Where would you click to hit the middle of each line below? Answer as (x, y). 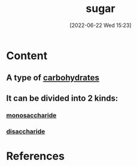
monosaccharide (31, 115)
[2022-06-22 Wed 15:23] (101, 25)
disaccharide (26, 131)
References (35, 156)
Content (27, 55)
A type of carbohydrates (53, 78)
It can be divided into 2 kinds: (62, 98)
